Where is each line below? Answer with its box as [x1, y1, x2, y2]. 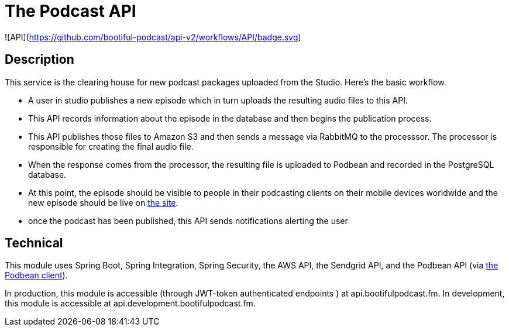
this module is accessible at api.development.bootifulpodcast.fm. [5, 298, 256, 309]
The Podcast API [5, 1, 136, 21]
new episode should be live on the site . [28, 197, 178, 208]
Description [5, 52, 74, 67]
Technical [5, 236, 63, 251]
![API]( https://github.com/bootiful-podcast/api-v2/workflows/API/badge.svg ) [5, 32, 301, 42]
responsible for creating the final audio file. [28, 141, 194, 151]
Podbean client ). [5, 270, 68, 281]
